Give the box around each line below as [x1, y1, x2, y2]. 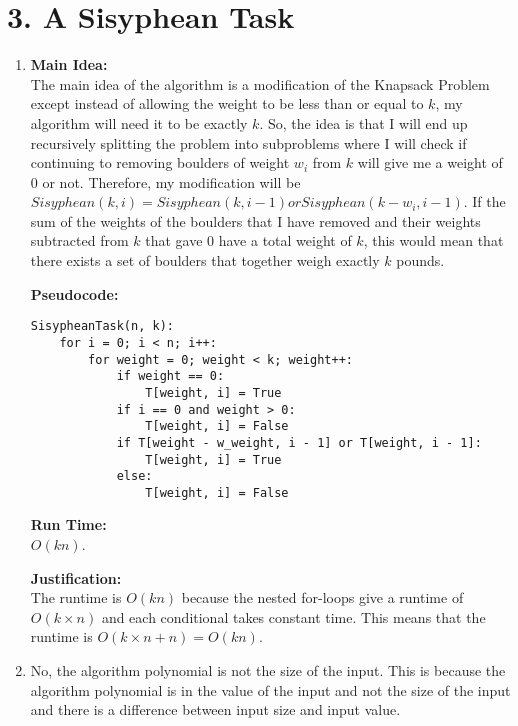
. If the [463, 191, 506, 212]
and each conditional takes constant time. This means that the [101, 606, 486, 627]
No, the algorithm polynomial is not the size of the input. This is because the [30, 660, 506, 681]
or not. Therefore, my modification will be [42, 171, 301, 192]
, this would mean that [363, 230, 504, 251]
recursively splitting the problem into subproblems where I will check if [30, 132, 467, 153]
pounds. [396, 250, 445, 271]
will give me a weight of [357, 152, 503, 173]
